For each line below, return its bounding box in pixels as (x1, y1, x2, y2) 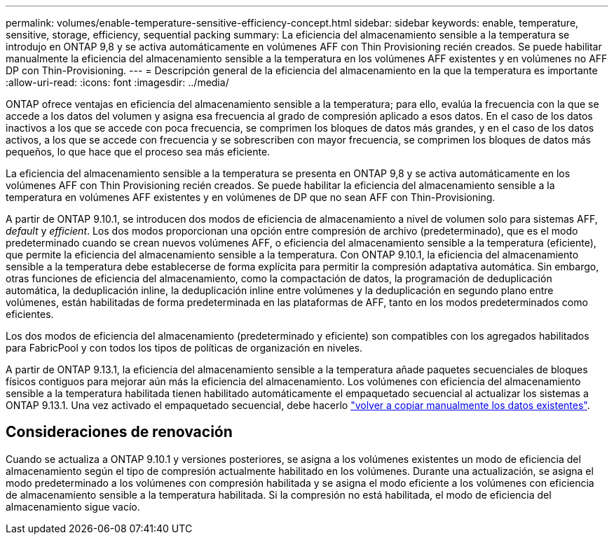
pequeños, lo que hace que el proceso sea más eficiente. (6, 146, 271, 158)
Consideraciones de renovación (6, 423, 233, 441)
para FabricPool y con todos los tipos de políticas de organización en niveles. (6, 342, 362, 354)
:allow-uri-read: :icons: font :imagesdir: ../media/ (6, 76, 229, 88)
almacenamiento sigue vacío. (6, 500, 140, 513)
